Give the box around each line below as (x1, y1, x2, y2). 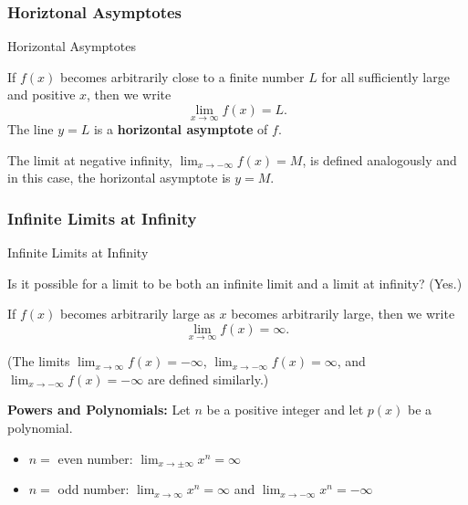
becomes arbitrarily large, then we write (231, 304, 455, 323)
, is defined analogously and (302, 150, 457, 169)
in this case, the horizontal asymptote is (7, 168, 231, 187)
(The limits (7, 352, 70, 371)
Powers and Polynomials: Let (7, 400, 191, 419)
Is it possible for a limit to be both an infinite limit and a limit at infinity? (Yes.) (7, 273, 463, 292)
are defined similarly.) (147, 369, 269, 388)
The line (7, 120, 54, 139)
